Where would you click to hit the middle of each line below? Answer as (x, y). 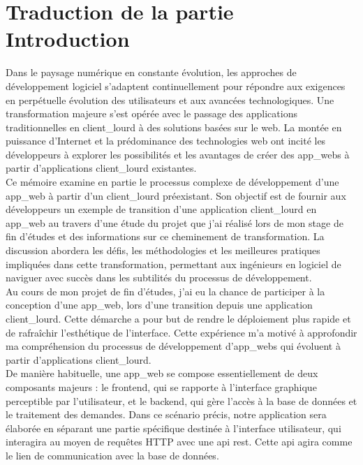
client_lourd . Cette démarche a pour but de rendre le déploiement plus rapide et (178, 318)
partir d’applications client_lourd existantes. (101, 168)
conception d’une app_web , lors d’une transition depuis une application (159, 305)
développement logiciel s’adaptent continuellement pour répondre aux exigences (176, 86)
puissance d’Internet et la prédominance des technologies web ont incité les (166, 141)
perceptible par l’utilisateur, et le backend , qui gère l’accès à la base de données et (181, 400)
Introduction (68, 39)
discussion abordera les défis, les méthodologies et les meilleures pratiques (163, 250)
